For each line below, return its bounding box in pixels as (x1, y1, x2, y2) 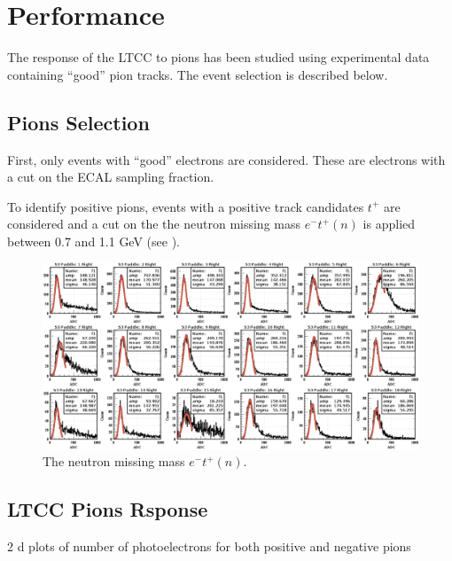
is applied (362, 214, 416, 233)
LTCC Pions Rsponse (7, 495, 208, 523)
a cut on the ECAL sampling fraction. (7, 168, 214, 186)
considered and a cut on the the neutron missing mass (7, 214, 301, 233)
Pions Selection (7, 108, 150, 136)
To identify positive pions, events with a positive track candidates (7, 197, 364, 215)
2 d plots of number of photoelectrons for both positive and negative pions (7, 537, 411, 556)
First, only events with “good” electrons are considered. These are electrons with (7, 150, 446, 168)
